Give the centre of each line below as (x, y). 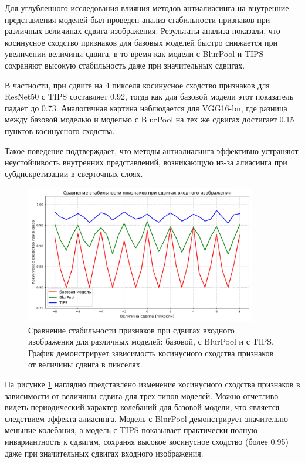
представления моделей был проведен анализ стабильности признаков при (138, 19)
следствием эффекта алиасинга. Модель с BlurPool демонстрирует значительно (147, 418)
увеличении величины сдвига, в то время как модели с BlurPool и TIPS (134, 54)
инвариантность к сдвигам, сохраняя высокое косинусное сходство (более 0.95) (147, 442)
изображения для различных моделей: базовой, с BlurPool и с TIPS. (151, 341)
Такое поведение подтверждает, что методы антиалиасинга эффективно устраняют (152, 150)
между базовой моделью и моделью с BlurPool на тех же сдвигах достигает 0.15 (150, 119)
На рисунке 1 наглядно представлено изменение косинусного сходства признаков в (152, 384)
